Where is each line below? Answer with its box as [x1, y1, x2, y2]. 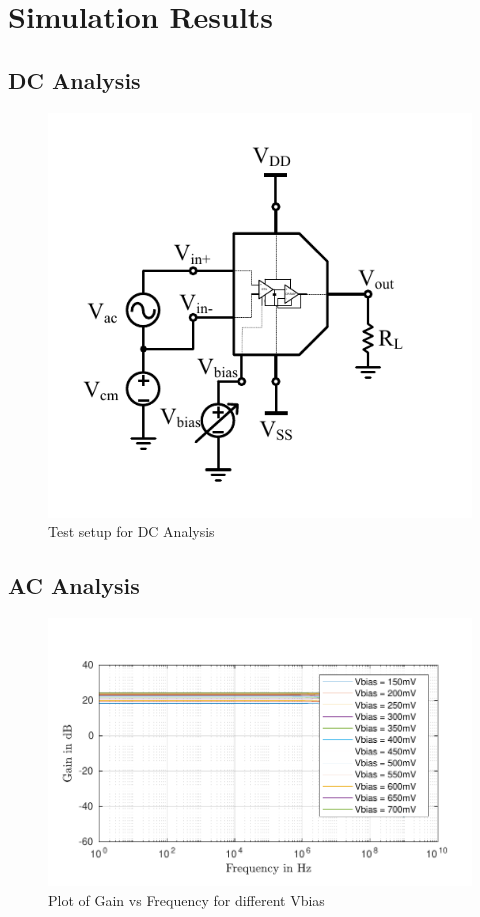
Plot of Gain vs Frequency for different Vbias [48, 890, 325, 911]
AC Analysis [8, 570, 140, 601]
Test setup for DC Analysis [48, 521, 215, 542]
